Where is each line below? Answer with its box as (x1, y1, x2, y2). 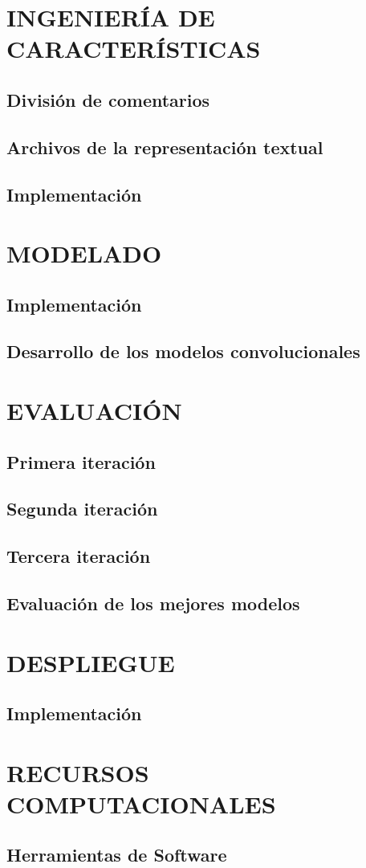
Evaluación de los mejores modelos (6, 590, 300, 615)
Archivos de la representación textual (6, 134, 323, 159)
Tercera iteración (6, 544, 151, 568)
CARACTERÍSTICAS (6, 32, 261, 65)
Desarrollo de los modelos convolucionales (6, 339, 360, 364)
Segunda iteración (6, 496, 158, 521)
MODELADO (6, 237, 162, 270)
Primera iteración (6, 449, 156, 474)
